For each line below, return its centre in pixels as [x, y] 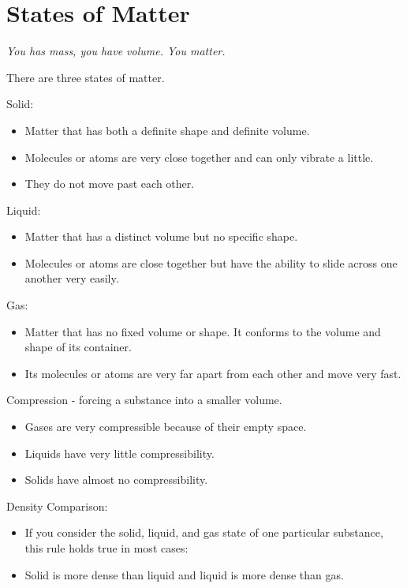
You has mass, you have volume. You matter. [116, 51]
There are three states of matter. [86, 77]
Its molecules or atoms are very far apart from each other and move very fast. [213, 373]
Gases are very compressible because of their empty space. [166, 427]
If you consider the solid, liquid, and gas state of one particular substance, [204, 532]
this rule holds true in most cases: [106, 548]
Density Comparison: [57, 506]
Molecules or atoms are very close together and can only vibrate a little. [199, 157]
